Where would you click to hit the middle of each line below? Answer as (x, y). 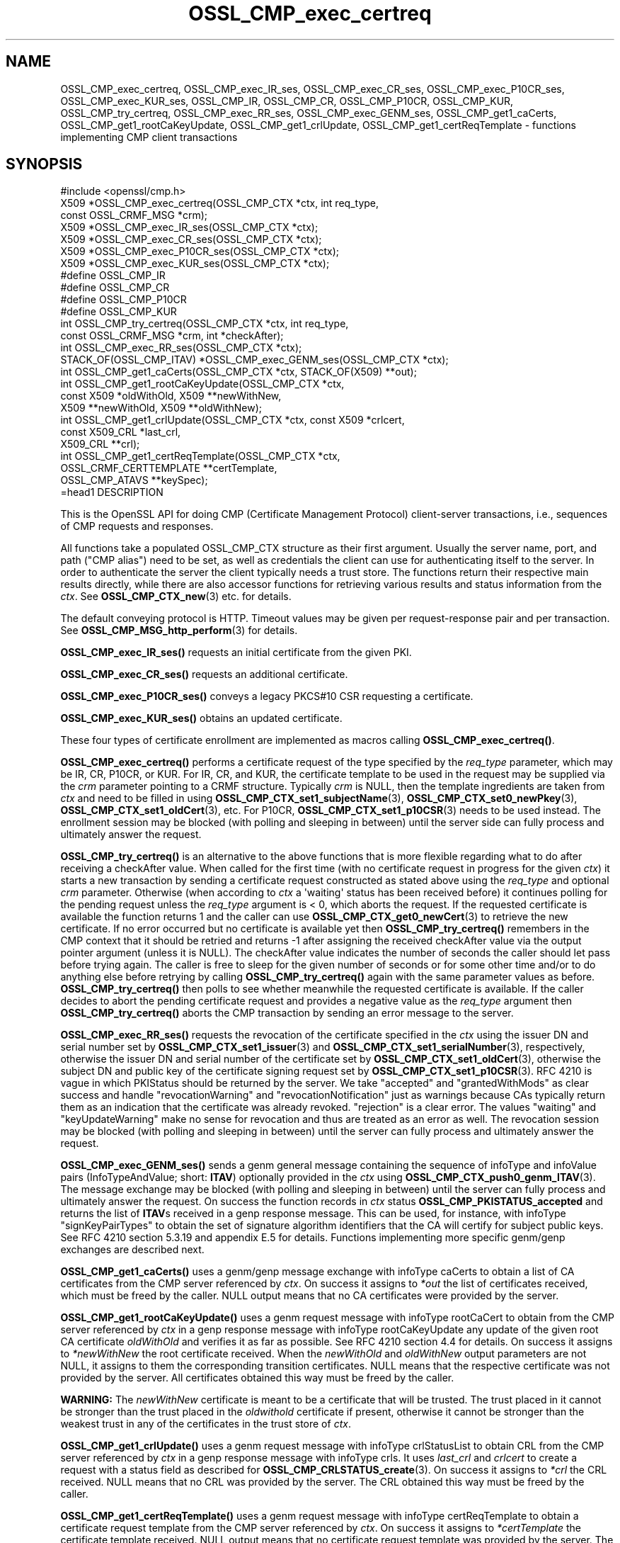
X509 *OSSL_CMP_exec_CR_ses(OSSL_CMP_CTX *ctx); (191, 239)
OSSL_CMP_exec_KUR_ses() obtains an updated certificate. (201, 718)
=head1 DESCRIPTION (112, 492)
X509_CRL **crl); (100, 444)
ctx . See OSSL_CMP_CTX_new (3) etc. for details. (176, 597)
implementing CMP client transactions (149, 137)
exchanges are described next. (132, 1250)
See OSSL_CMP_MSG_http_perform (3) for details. (179, 631)
